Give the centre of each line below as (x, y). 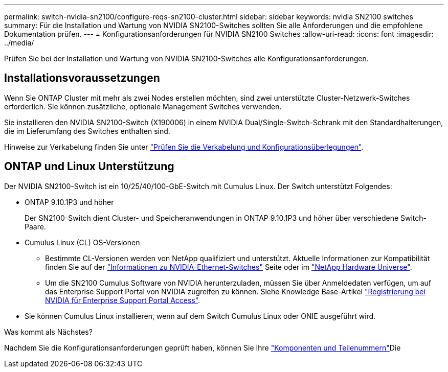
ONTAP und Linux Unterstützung (89, 167)
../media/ (19, 43)
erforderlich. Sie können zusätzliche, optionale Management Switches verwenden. (143, 106)
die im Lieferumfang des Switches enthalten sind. (87, 131)
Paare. (35, 226)
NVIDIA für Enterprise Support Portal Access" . (123, 300)
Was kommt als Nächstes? (48, 332)
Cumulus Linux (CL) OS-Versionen (82, 242)
